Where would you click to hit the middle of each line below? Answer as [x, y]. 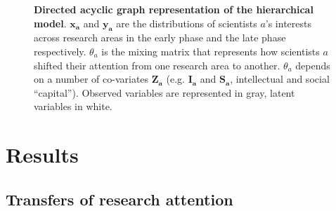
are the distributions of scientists [187, 23]
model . [50, 23]
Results [42, 155]
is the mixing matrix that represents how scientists [211, 51]
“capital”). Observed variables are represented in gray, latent [164, 92]
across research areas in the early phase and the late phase [160, 38]
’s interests [288, 23]
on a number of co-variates [91, 79]
